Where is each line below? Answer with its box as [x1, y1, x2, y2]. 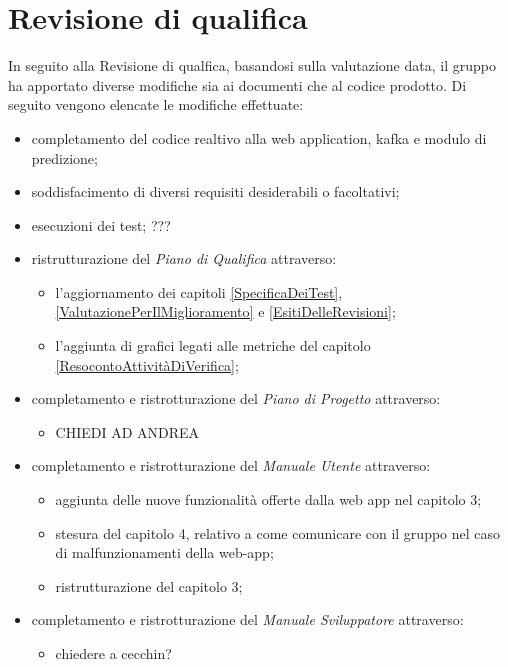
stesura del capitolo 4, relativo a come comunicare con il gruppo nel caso [55, 522, 501, 543]
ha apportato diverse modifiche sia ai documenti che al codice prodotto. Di [8, 74, 467, 95]
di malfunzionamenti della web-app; [55, 542, 274, 563]
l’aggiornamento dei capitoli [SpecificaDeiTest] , [55, 281, 343, 302]
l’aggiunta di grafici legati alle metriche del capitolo [55, 335, 371, 356]
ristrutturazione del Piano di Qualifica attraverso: [31, 248, 337, 269]
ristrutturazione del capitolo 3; [55, 575, 243, 596]
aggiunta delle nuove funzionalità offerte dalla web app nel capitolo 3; [55, 489, 482, 510]
